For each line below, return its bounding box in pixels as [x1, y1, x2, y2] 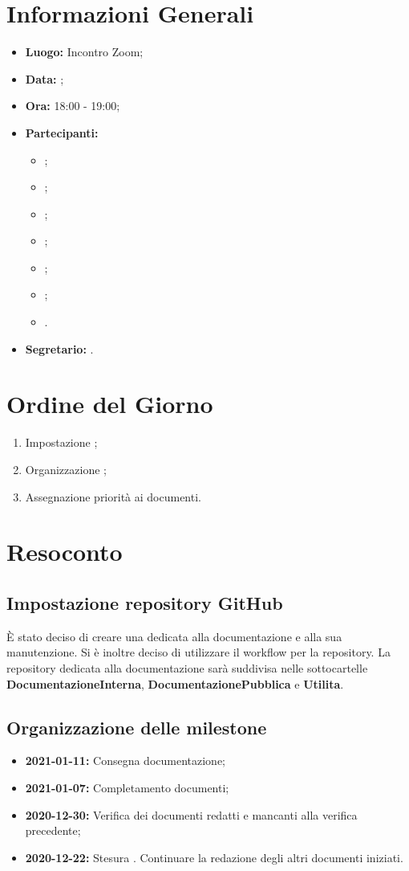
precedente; [25, 822, 81, 839]
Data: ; [25, 70, 64, 87]
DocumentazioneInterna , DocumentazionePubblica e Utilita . [6, 675, 344, 692]
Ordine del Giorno [6, 387, 213, 420]
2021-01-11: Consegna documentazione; [25, 752, 226, 769]
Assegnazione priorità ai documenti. [25, 488, 201, 505]
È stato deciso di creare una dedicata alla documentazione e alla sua [6, 628, 342, 644]
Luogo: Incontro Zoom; [25, 43, 144, 60]
